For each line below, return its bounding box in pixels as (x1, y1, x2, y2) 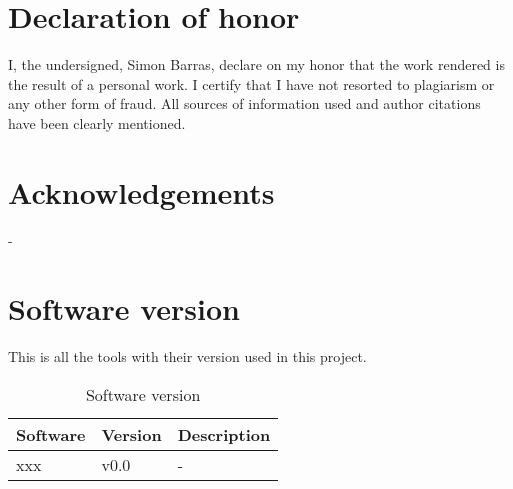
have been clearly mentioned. (8, 112, 186, 133)
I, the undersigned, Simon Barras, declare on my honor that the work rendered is (8, 54, 505, 75)
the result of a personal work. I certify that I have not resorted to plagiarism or (8, 73, 495, 94)
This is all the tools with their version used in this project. (8, 346, 367, 367)
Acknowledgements (8, 171, 275, 212)
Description (177, 422, 271, 446)
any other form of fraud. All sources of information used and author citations (8, 93, 481, 114)
